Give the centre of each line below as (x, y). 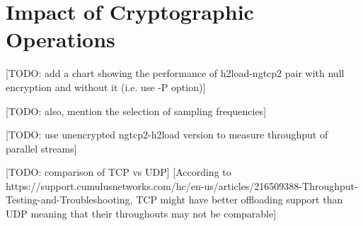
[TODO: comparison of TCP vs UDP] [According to (119, 172)
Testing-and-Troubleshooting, (69, 200)
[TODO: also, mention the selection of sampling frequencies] (136, 111)
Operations (60, 39)
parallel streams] (41, 148)
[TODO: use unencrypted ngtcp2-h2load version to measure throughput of (167, 135)
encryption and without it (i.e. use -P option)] (106, 87)
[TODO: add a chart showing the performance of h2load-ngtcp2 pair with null (175, 73)
